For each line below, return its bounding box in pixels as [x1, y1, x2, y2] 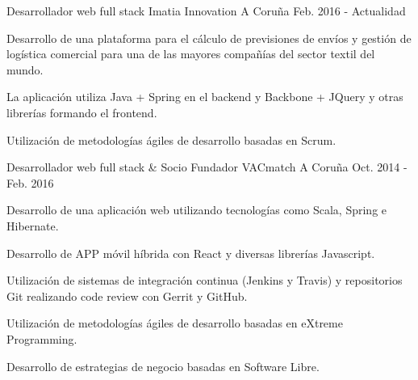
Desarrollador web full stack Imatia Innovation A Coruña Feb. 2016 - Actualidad [6, 2, 406, 19]
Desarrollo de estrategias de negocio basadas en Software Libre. [6, 357, 320, 374]
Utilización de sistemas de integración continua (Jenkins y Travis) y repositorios [6, 272, 403, 289]
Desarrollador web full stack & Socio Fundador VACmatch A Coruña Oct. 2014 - [6, 158, 408, 175]
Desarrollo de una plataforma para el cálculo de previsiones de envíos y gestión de [6, 29, 412, 46]
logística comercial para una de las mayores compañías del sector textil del [6, 45, 375, 62]
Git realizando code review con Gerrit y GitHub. [6, 287, 248, 304]
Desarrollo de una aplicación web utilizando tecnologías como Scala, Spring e [6, 201, 387, 218]
